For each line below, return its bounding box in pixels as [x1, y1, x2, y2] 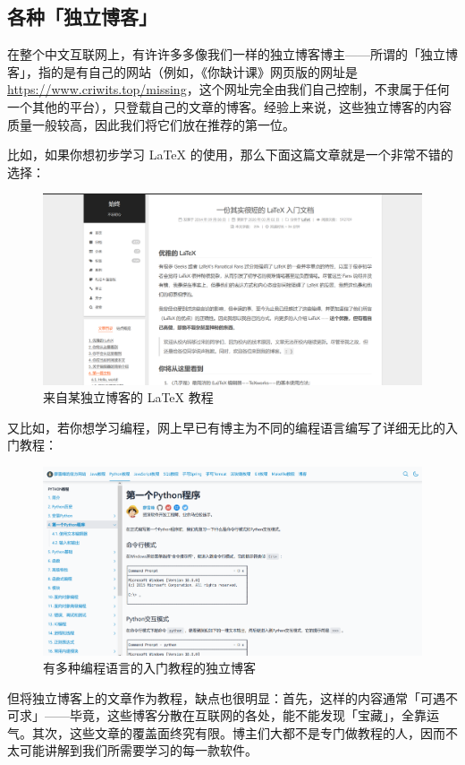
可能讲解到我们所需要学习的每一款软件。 [19, 741, 258, 760]
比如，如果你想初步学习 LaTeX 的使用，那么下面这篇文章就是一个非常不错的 [7, 145, 453, 164]
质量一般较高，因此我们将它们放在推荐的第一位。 [7, 115, 295, 133]
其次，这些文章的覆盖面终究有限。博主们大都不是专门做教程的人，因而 [31, 723, 445, 742]
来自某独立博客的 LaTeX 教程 [43, 388, 214, 407]
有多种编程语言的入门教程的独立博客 [43, 658, 256, 677]
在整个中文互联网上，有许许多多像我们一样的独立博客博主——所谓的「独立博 [7, 45, 458, 64]
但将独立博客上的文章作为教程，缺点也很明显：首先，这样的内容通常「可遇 [7, 688, 445, 707]
